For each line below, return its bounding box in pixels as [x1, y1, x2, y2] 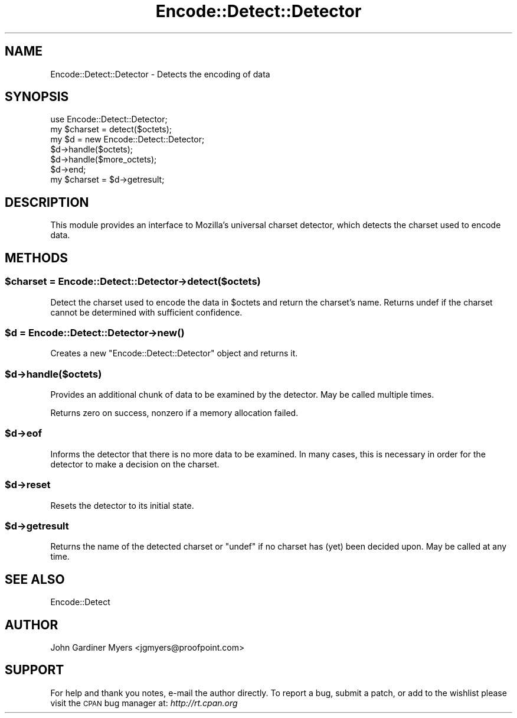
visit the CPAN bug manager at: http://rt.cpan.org [50, 697, 238, 708]
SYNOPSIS [5, 89, 69, 105]
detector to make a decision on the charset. [50, 459, 220, 469]
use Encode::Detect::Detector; [50, 114, 168, 125]
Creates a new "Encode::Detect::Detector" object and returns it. [50, 348, 298, 359]
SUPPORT [5, 662, 64, 678]
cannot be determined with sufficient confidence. [50, 307, 243, 317]
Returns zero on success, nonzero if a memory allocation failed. [50, 408, 299, 418]
